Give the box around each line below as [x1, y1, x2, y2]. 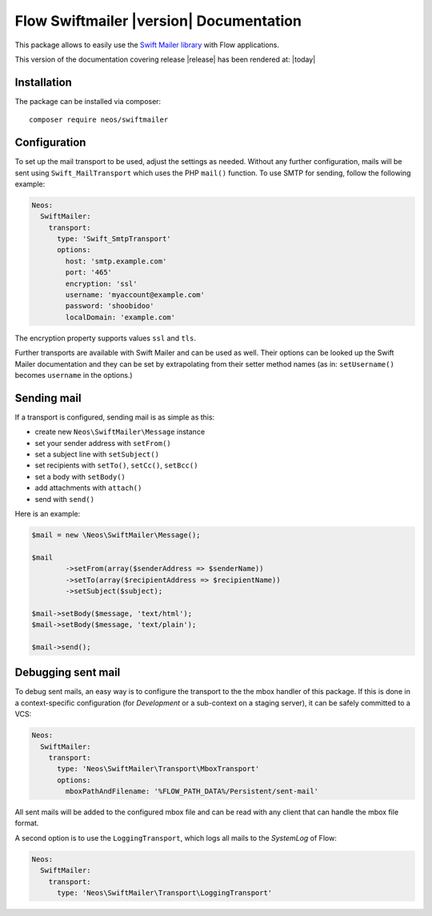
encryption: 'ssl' [65, 279, 138, 288]
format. [14, 818, 39, 828]
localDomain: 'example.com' [65, 312, 176, 322]
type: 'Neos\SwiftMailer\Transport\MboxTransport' [57, 765, 260, 773]
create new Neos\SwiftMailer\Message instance [34, 427, 206, 436]
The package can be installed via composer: [14, 96, 162, 106]
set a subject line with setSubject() [34, 449, 160, 460]
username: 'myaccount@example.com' [65, 291, 206, 299]
